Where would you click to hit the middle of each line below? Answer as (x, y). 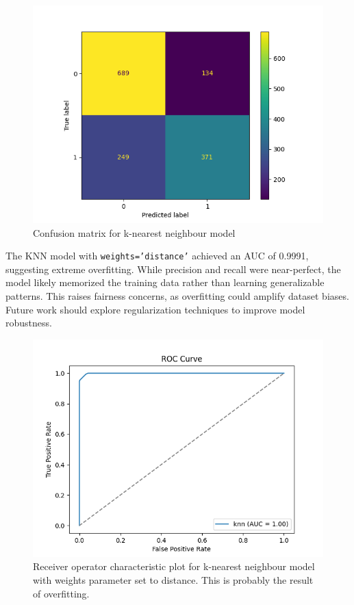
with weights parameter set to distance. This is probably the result (173, 580)
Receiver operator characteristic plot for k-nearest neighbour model (174, 566)
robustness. (29, 323)
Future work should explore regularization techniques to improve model (155, 309)
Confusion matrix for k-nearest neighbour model (134, 232)
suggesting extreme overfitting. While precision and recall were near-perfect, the (173, 269)
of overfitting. (61, 593)
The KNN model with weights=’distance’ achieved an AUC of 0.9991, (157, 256)
